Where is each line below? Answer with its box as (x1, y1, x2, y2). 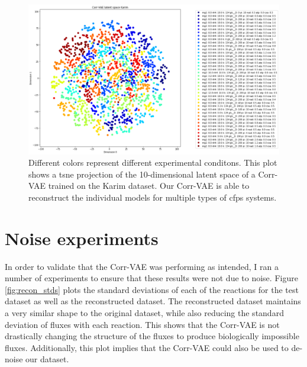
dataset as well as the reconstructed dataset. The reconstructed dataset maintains (5, 295, 301, 307)
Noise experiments (5, 226, 159, 250)
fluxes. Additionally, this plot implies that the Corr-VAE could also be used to (5, 341, 289, 353)
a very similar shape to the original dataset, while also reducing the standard (5, 307, 284, 319)
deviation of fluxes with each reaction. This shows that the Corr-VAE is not (5, 318, 280, 330)
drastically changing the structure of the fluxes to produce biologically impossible (5, 330, 299, 342)
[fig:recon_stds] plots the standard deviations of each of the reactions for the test (5, 283, 299, 295)
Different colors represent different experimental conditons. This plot (28, 156, 277, 169)
